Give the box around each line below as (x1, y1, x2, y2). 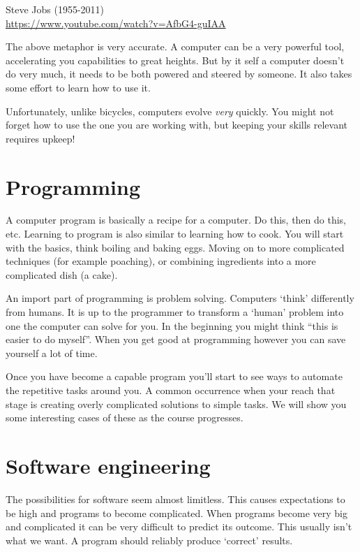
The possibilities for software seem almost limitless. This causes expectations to (6, 491, 345, 506)
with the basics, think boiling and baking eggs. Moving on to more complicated (6, 240, 345, 254)
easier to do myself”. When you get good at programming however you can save (6, 332, 346, 347)
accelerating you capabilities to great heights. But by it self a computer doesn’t (6, 52, 345, 67)
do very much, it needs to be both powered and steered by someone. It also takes (6, 66, 352, 81)
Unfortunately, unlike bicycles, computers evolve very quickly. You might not (6, 103, 334, 118)
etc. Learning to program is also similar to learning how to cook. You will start (6, 226, 344, 241)
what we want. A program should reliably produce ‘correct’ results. (6, 532, 293, 547)
